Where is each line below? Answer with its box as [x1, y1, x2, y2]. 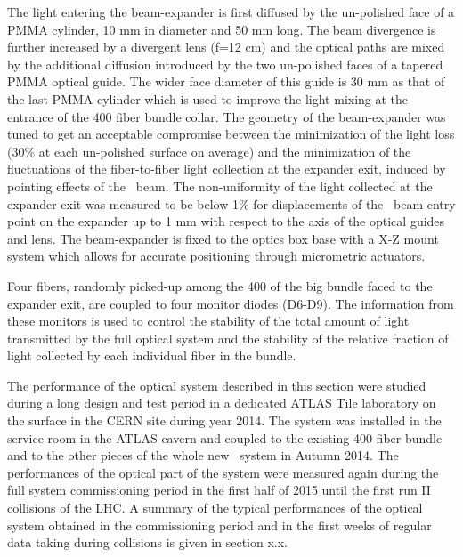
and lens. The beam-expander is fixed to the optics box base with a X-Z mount [7, 229, 439, 247]
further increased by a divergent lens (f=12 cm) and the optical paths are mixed [7, 37, 445, 56]
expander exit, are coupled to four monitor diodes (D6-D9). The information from [7, 294, 454, 312]
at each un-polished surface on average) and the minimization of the [38, 141, 411, 160]
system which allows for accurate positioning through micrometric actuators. [7, 246, 426, 265]
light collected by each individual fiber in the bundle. [7, 346, 296, 365]
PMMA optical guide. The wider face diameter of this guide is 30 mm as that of [7, 72, 445, 91]
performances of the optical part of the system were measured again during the [7, 463, 439, 481]
